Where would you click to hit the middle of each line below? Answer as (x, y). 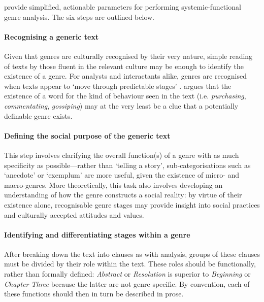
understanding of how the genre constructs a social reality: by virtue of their (123, 195)
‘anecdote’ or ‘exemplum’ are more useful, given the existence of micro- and (122, 175)
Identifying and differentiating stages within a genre (97, 234)
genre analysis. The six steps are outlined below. (79, 16)
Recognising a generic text (52, 36)
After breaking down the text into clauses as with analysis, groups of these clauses (132, 254)
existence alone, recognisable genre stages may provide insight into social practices (132, 204)
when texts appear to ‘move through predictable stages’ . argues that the (118, 86)
